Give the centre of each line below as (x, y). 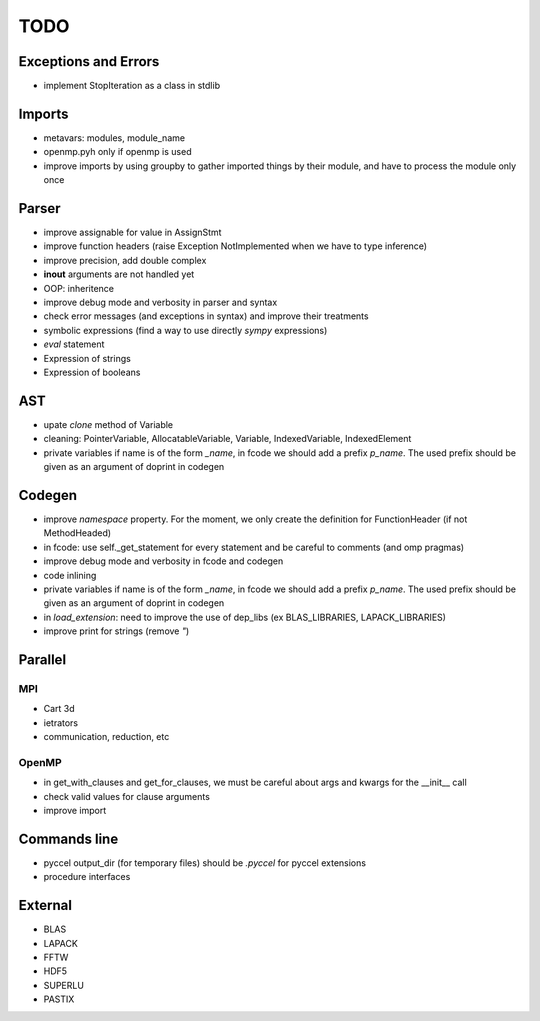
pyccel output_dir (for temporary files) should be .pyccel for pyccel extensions (205, 862)
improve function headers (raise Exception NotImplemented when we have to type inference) (235, 246)
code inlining (70, 575)
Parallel (42, 659)
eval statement (74, 344)
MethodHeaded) (77, 533)
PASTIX (59, 999)
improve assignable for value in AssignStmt (132, 232)
